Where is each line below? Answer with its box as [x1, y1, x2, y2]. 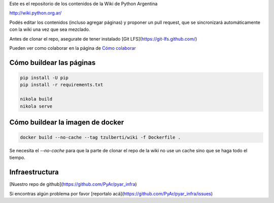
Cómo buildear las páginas [9, 58, 96, 67]
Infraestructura [9, 168, 59, 177]
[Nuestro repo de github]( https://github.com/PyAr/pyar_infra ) [9, 181, 137, 187]
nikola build [20, 96, 53, 102]
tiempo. [9, 155, 25, 161]
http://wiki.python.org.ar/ [9, 10, 62, 16]
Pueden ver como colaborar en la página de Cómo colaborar [9, 45, 136, 51]
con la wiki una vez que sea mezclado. [9, 26, 90, 32]
